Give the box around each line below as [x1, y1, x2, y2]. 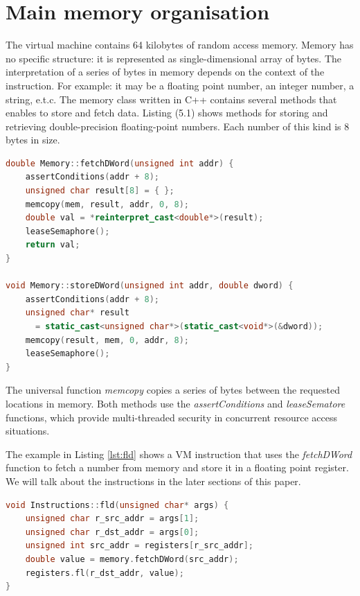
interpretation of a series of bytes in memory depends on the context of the [6, 64, 325, 79]
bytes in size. [6, 132, 60, 147]
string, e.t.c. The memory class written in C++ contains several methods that [6, 91, 337, 106]
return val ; [25, 240, 80, 250]
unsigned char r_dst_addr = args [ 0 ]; [25, 527, 199, 537]
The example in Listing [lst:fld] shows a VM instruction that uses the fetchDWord [6, 446, 352, 461]
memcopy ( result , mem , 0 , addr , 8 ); [25, 335, 190, 345]
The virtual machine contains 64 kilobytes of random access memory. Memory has [6, 37, 354, 52]
